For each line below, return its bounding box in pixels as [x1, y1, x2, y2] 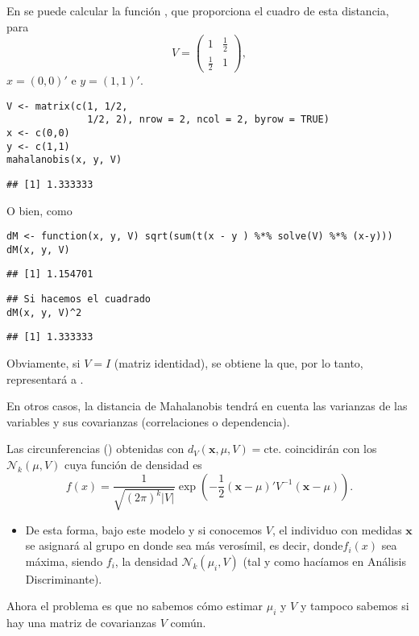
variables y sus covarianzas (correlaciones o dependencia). [6, 413, 290, 430]
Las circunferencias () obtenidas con [6, 440, 185, 457]
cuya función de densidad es [64, 456, 202, 473]
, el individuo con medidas [272, 521, 402, 538]
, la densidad [114, 552, 178, 569]
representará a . [6, 370, 84, 387]
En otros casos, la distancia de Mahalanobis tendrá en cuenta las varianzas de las [6, 397, 408, 414]
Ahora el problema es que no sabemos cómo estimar [6, 597, 263, 614]
